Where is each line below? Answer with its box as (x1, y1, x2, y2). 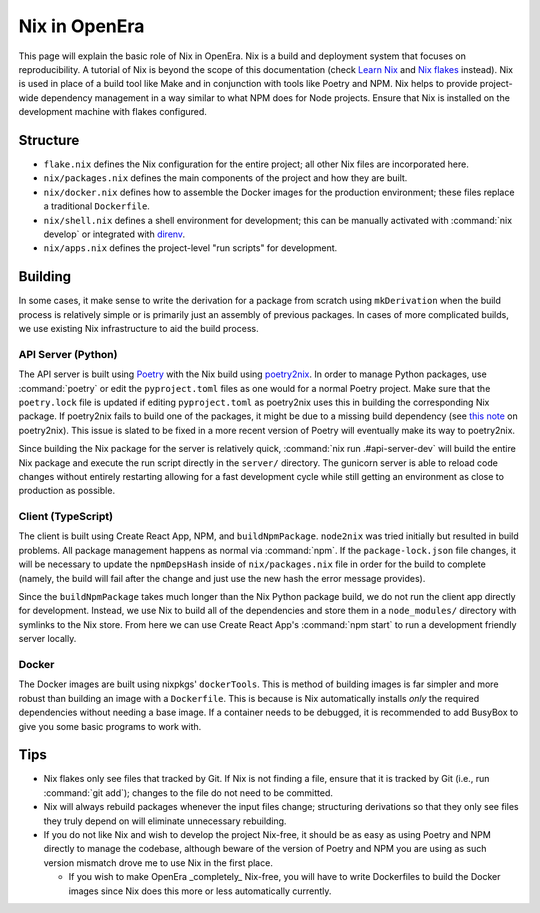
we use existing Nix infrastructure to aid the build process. (18, 323, 259, 335)
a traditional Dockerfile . (43, 200, 150, 212)
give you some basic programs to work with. (18, 720, 202, 732)
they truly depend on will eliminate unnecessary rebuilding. (43, 815, 287, 827)
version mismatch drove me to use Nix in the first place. (43, 856, 274, 869)
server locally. (18, 633, 77, 645)
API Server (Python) (18, 347, 118, 361)
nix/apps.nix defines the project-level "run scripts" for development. (43, 242, 338, 254)
